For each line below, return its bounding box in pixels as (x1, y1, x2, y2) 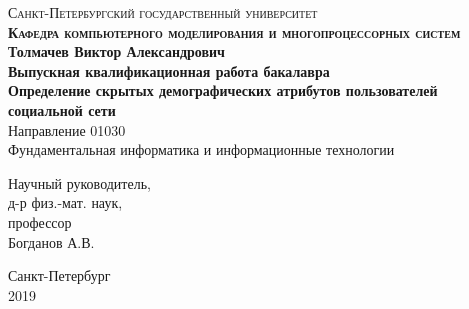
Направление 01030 (8, 119, 126, 140)
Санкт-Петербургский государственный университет (8, 2, 318, 22)
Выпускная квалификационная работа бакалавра (8, 60, 330, 81)
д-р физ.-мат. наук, (8, 192, 123, 213)
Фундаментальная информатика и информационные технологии (8, 139, 395, 160)
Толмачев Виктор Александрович (8, 41, 225, 62)
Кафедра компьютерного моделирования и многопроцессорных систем (8, 21, 461, 42)
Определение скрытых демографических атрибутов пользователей (8, 80, 438, 101)
